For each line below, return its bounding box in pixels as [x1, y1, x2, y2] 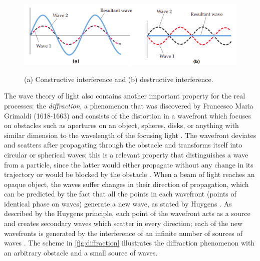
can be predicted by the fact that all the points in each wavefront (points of [4, 188, 236, 199]
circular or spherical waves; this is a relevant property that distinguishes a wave [4, 149, 248, 159]
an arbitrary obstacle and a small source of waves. [4, 247, 158, 257]
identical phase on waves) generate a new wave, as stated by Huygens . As [4, 198, 232, 208]
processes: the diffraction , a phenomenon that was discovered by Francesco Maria [4, 100, 253, 110]
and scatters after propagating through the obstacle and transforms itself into [4, 139, 242, 150]
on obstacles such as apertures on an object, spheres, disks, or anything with [4, 120, 239, 130]
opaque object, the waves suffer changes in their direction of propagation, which [4, 178, 249, 189]
